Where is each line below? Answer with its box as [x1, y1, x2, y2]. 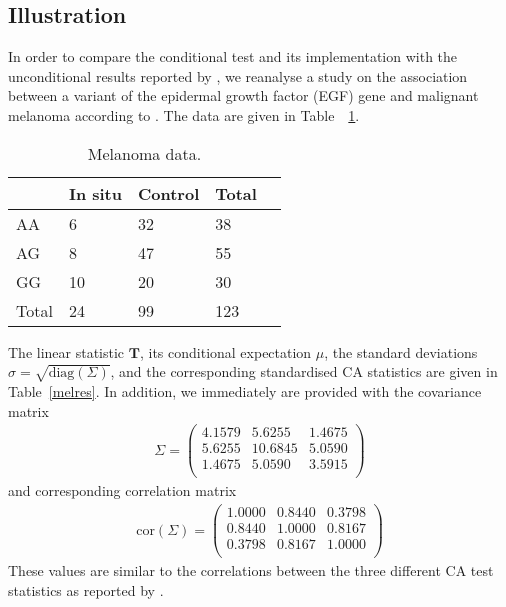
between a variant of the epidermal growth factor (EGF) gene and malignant [8, 85, 479, 106]
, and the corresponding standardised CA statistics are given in [110, 361, 498, 382]
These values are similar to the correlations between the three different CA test [8, 560, 494, 581]
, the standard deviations [324, 341, 478, 362]
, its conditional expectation [139, 341, 312, 362]
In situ [68, 181, 122, 205]
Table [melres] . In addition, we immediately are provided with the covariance [8, 380, 482, 401]
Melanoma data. [87, 141, 202, 165]
